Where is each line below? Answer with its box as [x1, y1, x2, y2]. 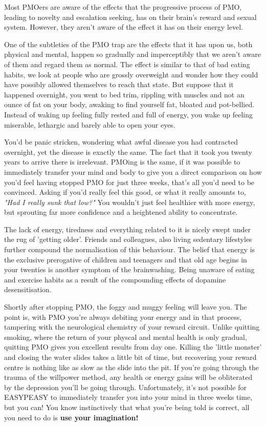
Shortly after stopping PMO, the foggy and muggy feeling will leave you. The [4, 301, 247, 312]
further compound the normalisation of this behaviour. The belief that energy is [4, 244, 255, 255]
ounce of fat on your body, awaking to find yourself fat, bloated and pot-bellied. [4, 99, 255, 110]
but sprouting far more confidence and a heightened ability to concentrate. [4, 207, 238, 217]
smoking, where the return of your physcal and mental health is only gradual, [4, 331, 247, 342]
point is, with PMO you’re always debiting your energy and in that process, [4, 311, 242, 322]
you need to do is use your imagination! [4, 412, 139, 422]
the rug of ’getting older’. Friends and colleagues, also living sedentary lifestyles [4, 234, 252, 245]
